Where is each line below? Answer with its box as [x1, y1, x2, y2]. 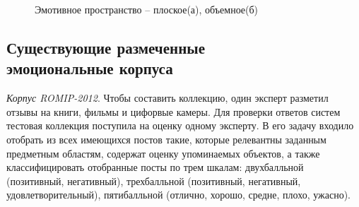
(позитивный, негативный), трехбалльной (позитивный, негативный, [6, 173, 301, 188]
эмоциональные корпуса [6, 57, 173, 79]
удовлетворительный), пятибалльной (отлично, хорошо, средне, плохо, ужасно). [6, 187, 351, 202]
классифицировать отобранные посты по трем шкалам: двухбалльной [6, 160, 304, 175]
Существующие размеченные [6, 36, 205, 58]
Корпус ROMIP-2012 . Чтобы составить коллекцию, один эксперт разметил [6, 90, 329, 105]
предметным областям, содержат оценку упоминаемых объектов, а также [6, 146, 320, 160]
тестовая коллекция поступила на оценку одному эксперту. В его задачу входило [6, 118, 354, 133]
